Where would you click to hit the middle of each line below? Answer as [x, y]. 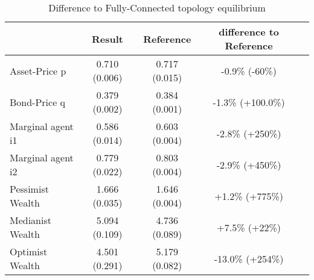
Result [107, 39]
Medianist [30, 220]
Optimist [29, 251]
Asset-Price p [38, 70]
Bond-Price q [38, 102]
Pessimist [29, 189]
